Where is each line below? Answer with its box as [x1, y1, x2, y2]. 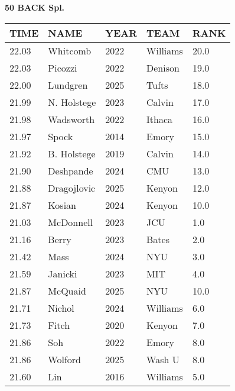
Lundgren [48, 77, 88, 92]
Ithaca [146, 112, 173, 126]
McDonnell [48, 215, 93, 229]
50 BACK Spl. [5, 1, 65, 13]
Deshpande [48, 163, 93, 177]
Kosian [48, 198, 77, 212]
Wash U [146, 352, 179, 366]
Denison [146, 60, 179, 75]
